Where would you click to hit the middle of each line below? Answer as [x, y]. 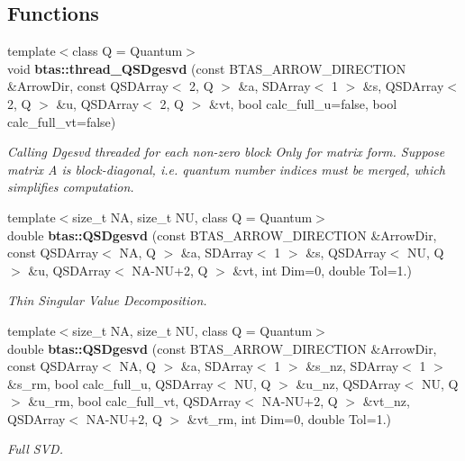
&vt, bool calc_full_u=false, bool [303, 103]
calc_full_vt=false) [62, 121]
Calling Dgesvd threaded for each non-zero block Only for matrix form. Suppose [226, 152]
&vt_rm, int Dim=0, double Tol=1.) [289, 418]
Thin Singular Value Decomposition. [107, 300]
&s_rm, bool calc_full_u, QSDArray [110, 383]
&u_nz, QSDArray [348, 383]
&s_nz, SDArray [352, 366]
